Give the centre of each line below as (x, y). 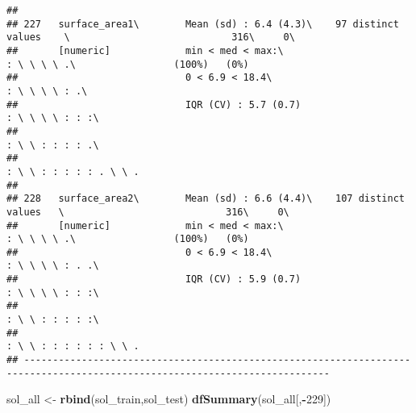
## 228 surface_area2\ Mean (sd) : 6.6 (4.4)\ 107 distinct (206, 199)
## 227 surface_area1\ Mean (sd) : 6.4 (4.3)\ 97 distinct (203, 24)
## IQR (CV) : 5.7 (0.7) (154, 104)
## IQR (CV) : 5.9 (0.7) (154, 280)
